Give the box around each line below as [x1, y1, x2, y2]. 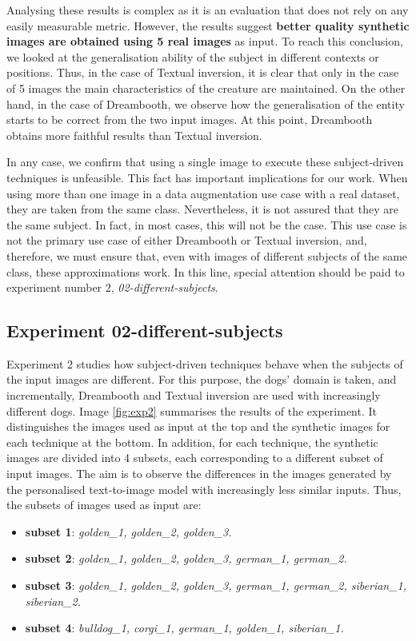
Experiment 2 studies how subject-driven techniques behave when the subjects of [6, 355, 403, 372]
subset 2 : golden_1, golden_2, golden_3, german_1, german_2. [25, 550, 347, 567]
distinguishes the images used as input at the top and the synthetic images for [6, 418, 390, 435]
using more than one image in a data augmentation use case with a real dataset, [6, 185, 400, 201]
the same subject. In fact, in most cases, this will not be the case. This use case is [6, 216, 407, 233]
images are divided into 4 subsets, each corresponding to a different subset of [6, 449, 383, 466]
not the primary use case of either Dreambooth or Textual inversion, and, [6, 232, 367, 249]
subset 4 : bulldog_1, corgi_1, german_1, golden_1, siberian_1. [25, 619, 344, 636]
